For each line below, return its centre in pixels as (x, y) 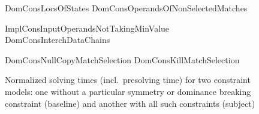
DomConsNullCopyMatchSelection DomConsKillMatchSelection (122, 59)
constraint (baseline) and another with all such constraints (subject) (130, 103)
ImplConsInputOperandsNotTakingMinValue (87, 28)
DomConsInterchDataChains (58, 40)
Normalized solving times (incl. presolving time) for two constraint (128, 80)
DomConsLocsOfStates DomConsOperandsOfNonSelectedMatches (126, 8)
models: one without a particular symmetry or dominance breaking (128, 91)
